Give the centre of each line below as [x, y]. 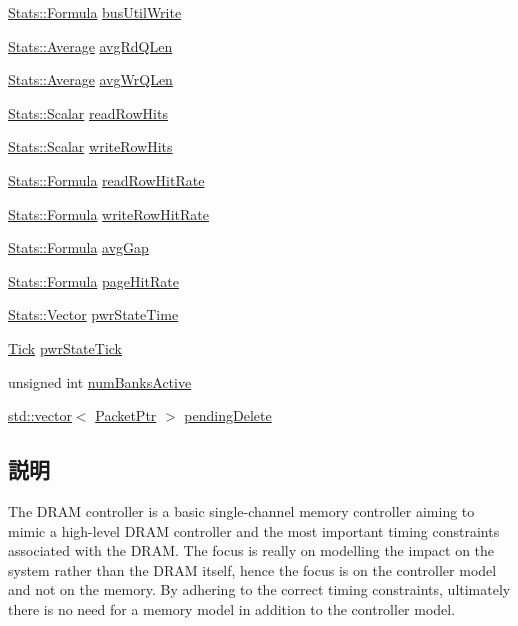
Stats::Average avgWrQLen [90, 79]
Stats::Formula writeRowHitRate [109, 213]
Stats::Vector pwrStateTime [93, 314]
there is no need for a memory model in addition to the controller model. [232, 608]
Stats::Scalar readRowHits [88, 112]
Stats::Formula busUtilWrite [95, 12]
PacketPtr [126, 415]
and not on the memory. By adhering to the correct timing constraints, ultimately [259, 589]
